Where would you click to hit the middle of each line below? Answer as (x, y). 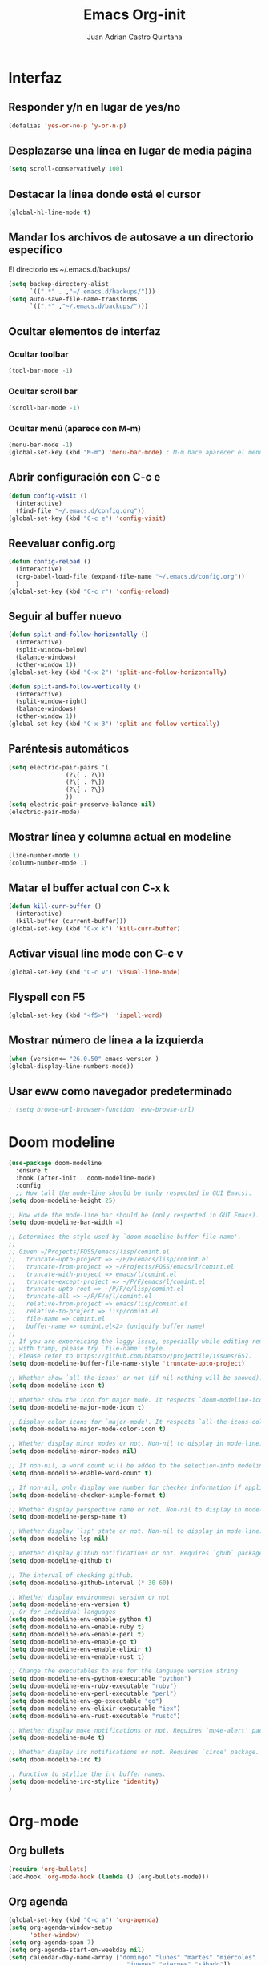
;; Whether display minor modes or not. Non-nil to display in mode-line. (136, 1444)
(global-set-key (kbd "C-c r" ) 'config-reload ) (89, 591)
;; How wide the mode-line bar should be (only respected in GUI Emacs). (134, 1215)
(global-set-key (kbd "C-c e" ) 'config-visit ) (87, 518)
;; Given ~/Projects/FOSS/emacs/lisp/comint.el (89, 1252)
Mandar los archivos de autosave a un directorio (131, 238)
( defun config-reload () (50, 562)
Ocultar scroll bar (43, 391)
